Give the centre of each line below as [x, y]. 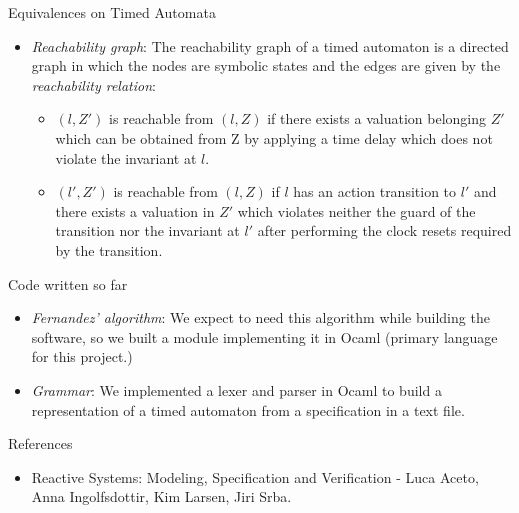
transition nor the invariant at [147, 230]
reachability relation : [93, 84]
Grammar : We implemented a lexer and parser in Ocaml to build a [236, 389]
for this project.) [82, 356]
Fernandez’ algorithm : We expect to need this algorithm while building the [260, 317]
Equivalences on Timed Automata [112, 12]
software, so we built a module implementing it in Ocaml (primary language [264, 336]
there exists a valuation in [135, 210]
